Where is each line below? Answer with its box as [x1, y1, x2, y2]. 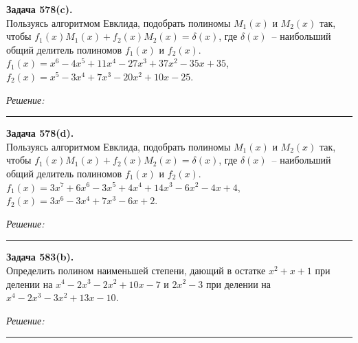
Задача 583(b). [6, 250, 74, 264]
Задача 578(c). [6, 2, 73, 16]
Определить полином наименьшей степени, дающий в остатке [6, 263, 266, 277]
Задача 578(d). [6, 126, 74, 140]
